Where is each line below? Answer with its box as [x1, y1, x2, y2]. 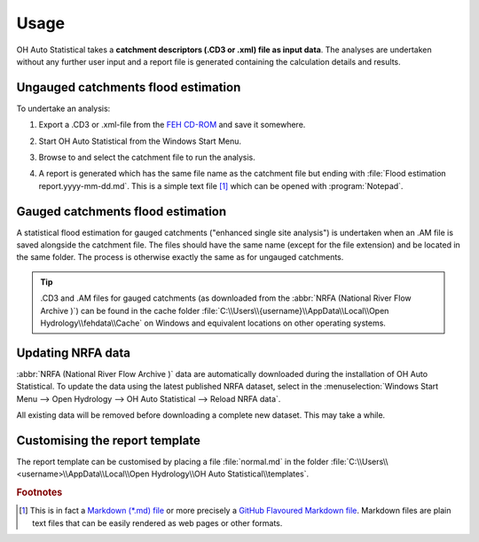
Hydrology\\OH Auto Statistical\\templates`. [151, 468, 310, 479]
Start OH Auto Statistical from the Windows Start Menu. [38, 136, 242, 146]
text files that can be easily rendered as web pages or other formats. [32, 517, 283, 528]
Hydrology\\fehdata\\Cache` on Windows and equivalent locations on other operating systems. [40, 318, 386, 328]
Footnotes [16, 486, 63, 499]
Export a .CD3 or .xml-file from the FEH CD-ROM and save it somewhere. [38, 120, 306, 130]
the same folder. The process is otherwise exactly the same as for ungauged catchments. [16, 252, 344, 263]
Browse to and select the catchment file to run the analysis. [38, 152, 256, 163]
